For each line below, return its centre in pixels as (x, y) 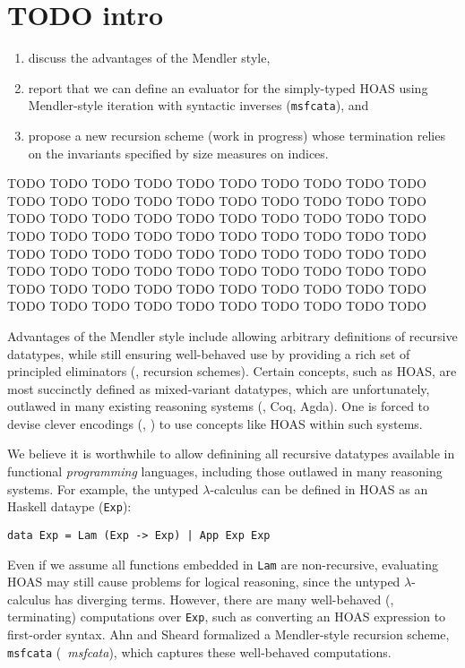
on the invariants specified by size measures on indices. (178, 153)
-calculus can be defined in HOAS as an (319, 488)
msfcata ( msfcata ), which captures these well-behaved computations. (199, 651)
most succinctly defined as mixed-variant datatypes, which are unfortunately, (219, 388)
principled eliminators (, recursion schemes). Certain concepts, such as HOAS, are (232, 371)
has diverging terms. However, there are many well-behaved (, (224, 599)
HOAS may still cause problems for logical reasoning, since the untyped (204, 582)
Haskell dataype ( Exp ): (69, 506)
